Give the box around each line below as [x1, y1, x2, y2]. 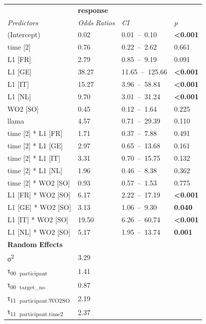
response [78, 4, 108, 15]
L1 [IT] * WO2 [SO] [7, 214, 69, 225]
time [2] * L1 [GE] [7, 140, 63, 151]
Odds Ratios [78, 17, 115, 27]
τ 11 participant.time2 [7, 306, 64, 318]
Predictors [7, 17, 38, 27]
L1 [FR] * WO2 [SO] [7, 190, 70, 200]
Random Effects [7, 239, 63, 249]
